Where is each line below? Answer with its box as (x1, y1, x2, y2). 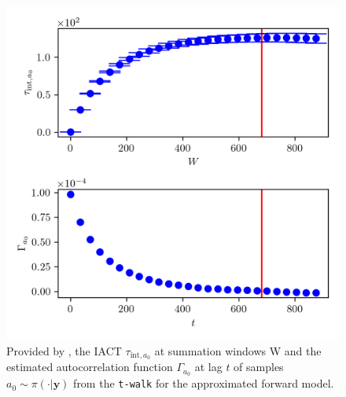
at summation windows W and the (154, 342, 322, 358)
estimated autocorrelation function (6, 358, 173, 375)
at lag (194, 358, 223, 375)
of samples (234, 358, 284, 375)
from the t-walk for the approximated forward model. (73, 375, 334, 391)
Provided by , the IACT (6, 342, 122, 358)
